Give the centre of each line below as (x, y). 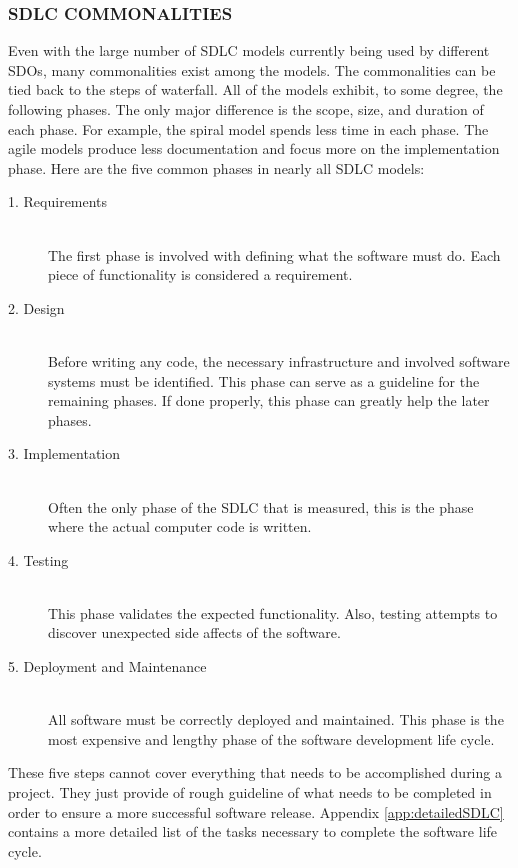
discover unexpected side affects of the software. (194, 632)
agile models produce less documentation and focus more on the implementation (254, 148)
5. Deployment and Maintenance (107, 666)
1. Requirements (58, 201)
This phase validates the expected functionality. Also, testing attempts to (273, 612)
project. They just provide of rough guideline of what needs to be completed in (250, 792)
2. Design (36, 307)
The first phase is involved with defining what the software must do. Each (274, 254)
